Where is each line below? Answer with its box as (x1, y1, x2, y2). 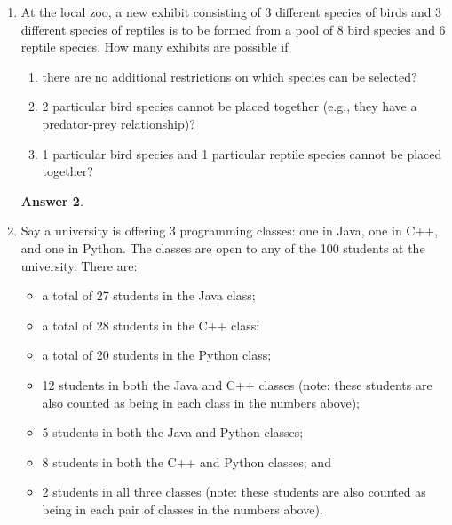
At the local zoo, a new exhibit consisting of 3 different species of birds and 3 (20, 3, 442, 20)
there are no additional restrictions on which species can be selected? (42, 67, 417, 85)
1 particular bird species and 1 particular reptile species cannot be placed (42, 144, 442, 163)
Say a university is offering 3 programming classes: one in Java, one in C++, (20, 221, 439, 240)
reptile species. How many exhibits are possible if (20, 37, 289, 56)
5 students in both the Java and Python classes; (42, 423, 304, 441)
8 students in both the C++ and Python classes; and (42, 452, 331, 471)
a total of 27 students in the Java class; (42, 286, 256, 305)
